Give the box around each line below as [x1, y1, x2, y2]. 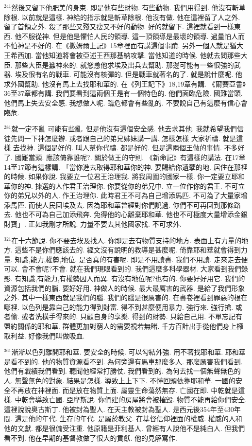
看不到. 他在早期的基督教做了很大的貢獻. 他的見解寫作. [4, 432, 177, 443]
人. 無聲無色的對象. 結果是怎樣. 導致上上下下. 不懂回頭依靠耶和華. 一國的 [4, 375, 235, 385]
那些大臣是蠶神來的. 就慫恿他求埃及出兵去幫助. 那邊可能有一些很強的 [15, 59, 234, 70]
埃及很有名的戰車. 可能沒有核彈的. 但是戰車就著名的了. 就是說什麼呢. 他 [15, 69, 242, 79]
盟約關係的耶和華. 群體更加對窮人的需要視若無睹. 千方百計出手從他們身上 [4, 321, 237, 331]
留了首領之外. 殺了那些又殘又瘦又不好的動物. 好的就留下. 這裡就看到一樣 [4, 21, 234, 32]
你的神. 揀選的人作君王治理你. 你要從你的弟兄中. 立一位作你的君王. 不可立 [10, 180, 245, 191]
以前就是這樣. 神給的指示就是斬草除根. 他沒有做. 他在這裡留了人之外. [21, 12, 240, 22]
